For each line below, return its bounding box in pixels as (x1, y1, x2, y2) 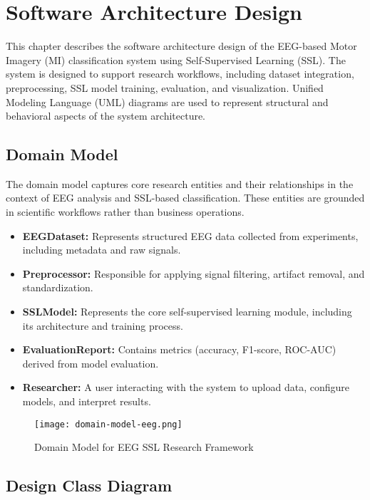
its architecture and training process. (22, 318, 183, 333)
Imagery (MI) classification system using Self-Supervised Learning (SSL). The (6, 52, 346, 67)
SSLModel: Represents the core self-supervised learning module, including (22, 304, 352, 319)
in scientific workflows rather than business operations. (6, 204, 245, 219)
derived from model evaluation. (22, 355, 159, 370)
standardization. (22, 280, 93, 295)
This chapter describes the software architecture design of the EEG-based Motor (6, 38, 357, 53)
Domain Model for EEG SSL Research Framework (34, 439, 254, 454)
